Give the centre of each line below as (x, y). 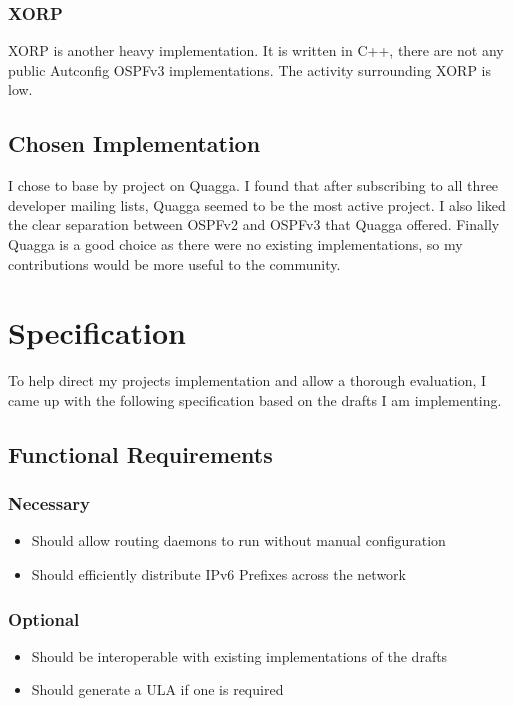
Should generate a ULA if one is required (157, 689)
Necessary (49, 503)
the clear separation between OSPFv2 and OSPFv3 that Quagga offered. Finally (254, 224)
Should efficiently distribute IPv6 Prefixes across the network (218, 574)
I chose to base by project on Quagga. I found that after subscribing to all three (253, 185)
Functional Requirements (140, 453)
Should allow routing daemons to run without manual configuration (238, 540)
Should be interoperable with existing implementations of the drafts (239, 655)
